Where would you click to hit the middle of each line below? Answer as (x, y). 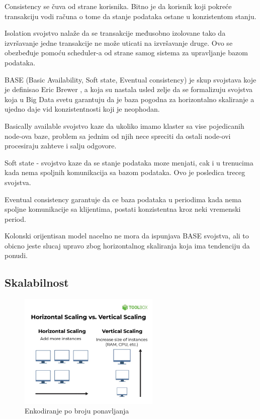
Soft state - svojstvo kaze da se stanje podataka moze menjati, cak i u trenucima (129, 162)
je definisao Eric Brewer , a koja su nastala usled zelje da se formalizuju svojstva (128, 89)
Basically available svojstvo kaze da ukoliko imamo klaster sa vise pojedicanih (124, 125)
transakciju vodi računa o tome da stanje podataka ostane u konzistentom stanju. (131, 16)
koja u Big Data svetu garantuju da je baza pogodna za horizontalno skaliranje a (129, 99)
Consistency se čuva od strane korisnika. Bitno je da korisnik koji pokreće (118, 6)
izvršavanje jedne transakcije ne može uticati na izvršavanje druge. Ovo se (119, 43)
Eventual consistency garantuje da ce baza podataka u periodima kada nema (123, 199)
